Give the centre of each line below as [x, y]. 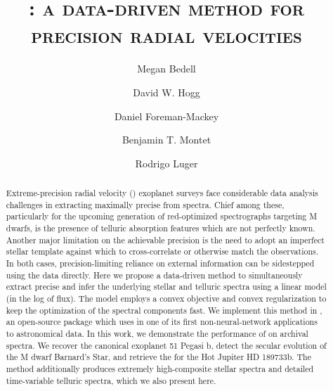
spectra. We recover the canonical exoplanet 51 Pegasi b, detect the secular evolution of [166, 345]
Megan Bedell [166, 69]
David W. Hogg [166, 92]
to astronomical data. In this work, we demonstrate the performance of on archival [157, 333]
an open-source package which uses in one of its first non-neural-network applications [162, 322]
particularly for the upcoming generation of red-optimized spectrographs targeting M [162, 216]
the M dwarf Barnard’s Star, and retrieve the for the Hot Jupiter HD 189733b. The [158, 357]
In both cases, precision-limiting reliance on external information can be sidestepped [160, 263]
